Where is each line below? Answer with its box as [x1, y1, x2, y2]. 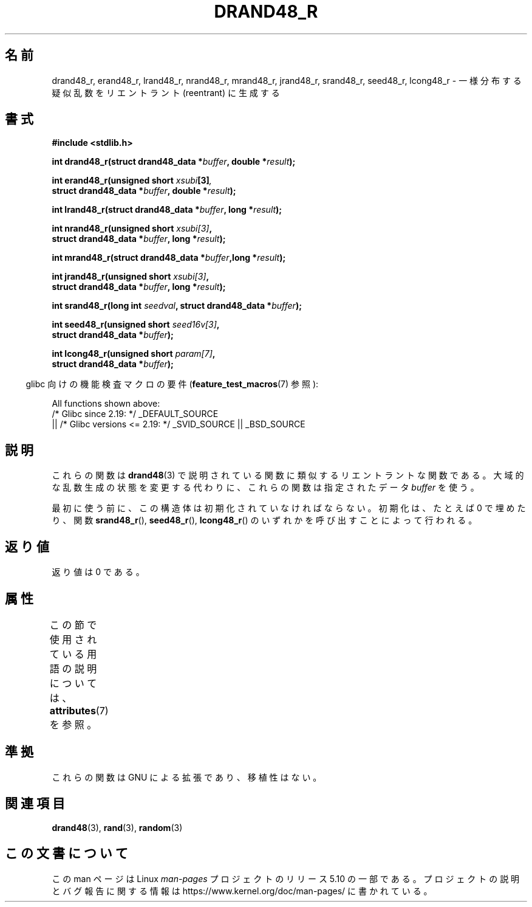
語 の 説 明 [49, 662, 97, 675]
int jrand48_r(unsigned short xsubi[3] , [52, 271, 210, 282]
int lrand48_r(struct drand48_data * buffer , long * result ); [52, 204, 282, 215]
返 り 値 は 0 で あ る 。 [52, 567, 145, 578]
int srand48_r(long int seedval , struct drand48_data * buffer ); [52, 300, 302, 311]
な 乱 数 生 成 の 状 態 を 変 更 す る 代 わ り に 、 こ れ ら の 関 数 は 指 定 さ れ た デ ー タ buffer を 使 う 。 [52, 482, 479, 493]
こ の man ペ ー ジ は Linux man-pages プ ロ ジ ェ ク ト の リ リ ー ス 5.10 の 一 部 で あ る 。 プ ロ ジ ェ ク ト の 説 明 [52, 873, 520, 884]
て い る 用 [49, 647, 97, 660]
